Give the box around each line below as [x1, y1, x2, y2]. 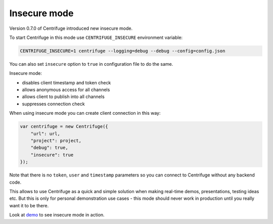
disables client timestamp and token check [22, 79, 111, 85]
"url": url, [30, 130, 61, 137]
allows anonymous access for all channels [22, 86, 110, 93]
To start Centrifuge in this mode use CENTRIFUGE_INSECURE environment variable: [9, 34, 183, 40]
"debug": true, [30, 145, 68, 151]
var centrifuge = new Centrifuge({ [20, 124, 108, 129]
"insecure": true [30, 152, 74, 158]
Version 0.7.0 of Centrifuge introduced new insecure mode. [9, 25, 133, 31]
